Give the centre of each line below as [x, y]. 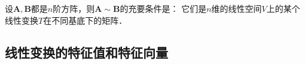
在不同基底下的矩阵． [85, 20]
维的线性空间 [237, 8]
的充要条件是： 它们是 [163, 8]
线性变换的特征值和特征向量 [86, 52]
